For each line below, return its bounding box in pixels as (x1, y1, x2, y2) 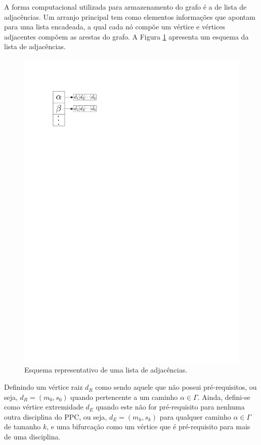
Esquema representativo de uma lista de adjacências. (24, 364, 188, 375)
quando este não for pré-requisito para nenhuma (96, 401, 245, 412)
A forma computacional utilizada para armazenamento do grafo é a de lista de (4, 2, 247, 12)
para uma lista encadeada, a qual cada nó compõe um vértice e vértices (4, 21, 225, 32)
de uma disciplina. (4, 431, 61, 442)
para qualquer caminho (159, 411, 231, 422)
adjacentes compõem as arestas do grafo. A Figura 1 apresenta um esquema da (4, 31, 249, 42)
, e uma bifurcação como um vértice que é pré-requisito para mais (47, 421, 250, 432)
